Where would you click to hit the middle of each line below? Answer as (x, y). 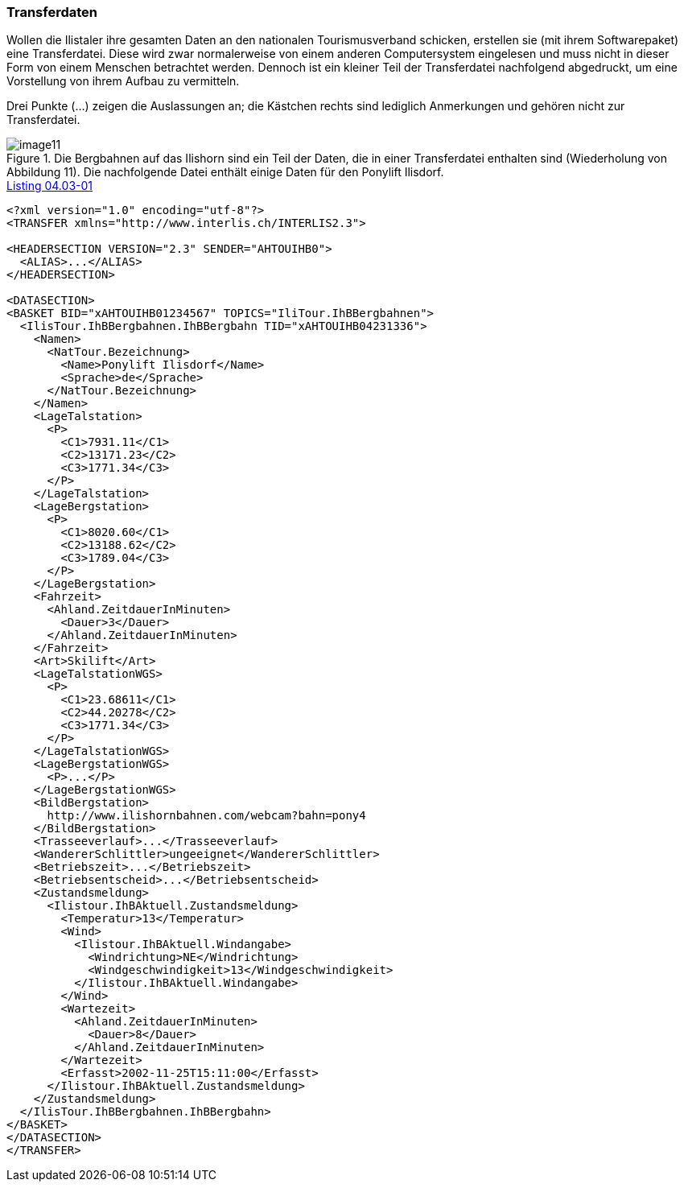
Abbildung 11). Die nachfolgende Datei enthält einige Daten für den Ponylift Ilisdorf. (225, 172)
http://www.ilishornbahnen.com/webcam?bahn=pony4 (206, 816)
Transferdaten (52, 12)
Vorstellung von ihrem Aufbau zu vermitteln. (123, 81)
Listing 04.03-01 (49, 186)
